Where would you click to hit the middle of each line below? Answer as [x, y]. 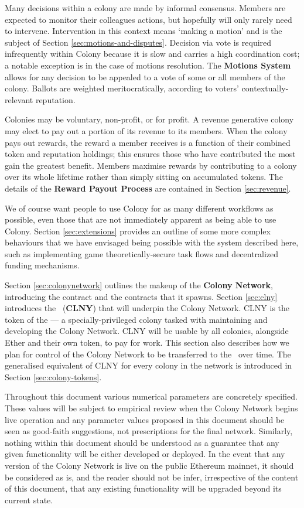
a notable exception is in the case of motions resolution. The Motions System [148, 65]
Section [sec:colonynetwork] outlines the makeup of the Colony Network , [139, 285]
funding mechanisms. [42, 265]
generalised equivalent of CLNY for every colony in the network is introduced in [148, 365]
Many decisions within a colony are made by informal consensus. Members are [145, 8]
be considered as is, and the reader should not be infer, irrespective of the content [152, 477]
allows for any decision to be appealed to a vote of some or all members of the [145, 76]
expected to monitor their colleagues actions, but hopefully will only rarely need [148, 19]
